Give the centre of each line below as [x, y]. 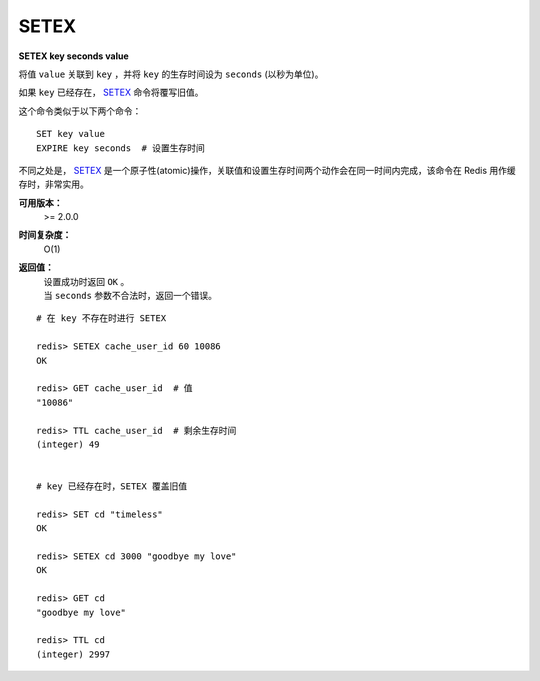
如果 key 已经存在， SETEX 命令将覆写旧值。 [111, 92]
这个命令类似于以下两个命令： [80, 111]
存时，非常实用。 [53, 184]
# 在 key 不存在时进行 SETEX [101, 318]
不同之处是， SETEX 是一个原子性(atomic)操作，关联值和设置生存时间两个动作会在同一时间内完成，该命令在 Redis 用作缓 [267, 170]
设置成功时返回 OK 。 [86, 281]
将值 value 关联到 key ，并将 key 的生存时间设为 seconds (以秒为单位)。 [171, 74]
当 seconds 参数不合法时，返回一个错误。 [130, 296]
